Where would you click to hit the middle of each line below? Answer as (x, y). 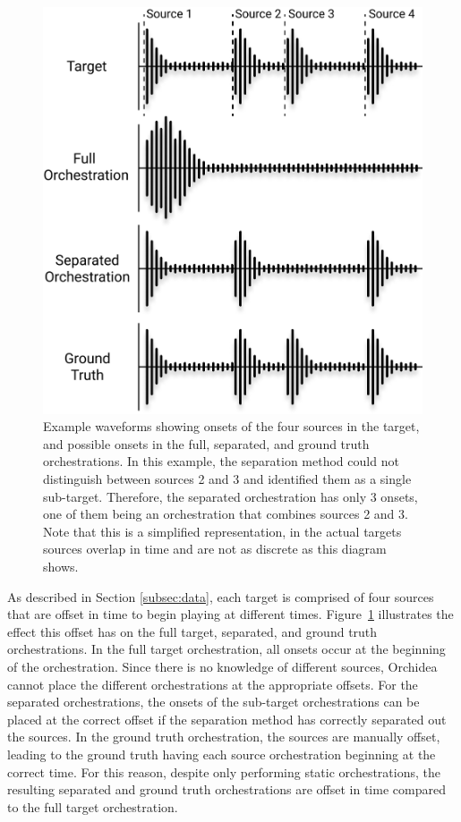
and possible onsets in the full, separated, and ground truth (206, 443)
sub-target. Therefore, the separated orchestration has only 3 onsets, (230, 496)
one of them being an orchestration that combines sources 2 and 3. (226, 514)
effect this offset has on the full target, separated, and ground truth (192, 631)
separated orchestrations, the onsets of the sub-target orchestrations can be (213, 702)
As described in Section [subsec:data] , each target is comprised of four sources (221, 596)
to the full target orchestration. (93, 806)
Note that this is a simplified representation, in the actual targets (222, 531)
